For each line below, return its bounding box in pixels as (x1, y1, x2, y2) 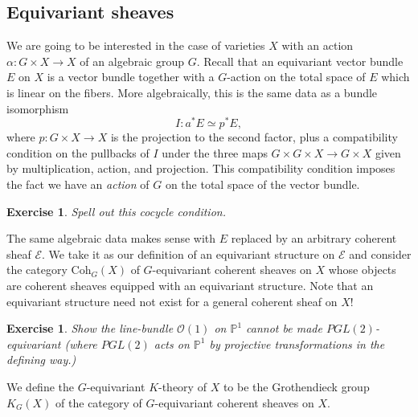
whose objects (328, 261, 396, 278)
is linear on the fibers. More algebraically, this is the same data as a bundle (6, 84, 378, 100)
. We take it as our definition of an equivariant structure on (42, 245, 335, 262)
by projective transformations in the (209, 335, 385, 352)
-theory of (158, 378, 207, 395)
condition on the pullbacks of (6, 144, 150, 161)
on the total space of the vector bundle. (165, 176, 360, 193)
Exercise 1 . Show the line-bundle (6, 320, 174, 337)
